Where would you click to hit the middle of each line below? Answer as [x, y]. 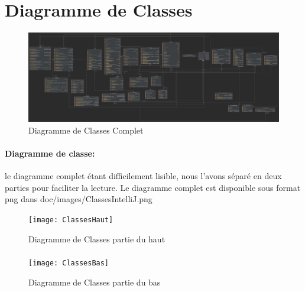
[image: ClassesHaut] [71, 220]
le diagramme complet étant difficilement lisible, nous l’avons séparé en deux [143, 176]
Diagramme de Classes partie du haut [97, 239]
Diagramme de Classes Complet [86, 130]
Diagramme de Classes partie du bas [95, 282]
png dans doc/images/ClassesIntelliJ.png [79, 199]
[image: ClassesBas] [69, 263]
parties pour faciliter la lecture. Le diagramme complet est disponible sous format [153, 187]
